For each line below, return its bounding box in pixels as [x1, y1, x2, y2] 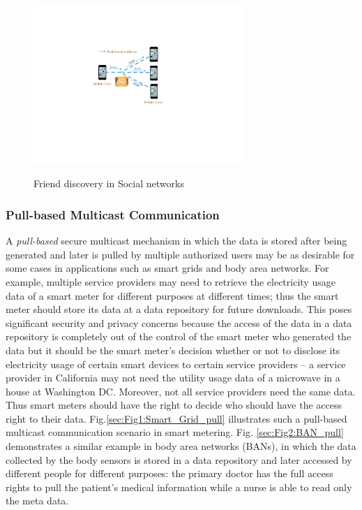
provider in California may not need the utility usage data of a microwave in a [6, 370, 340, 385]
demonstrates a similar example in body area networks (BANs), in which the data [6, 439, 356, 453]
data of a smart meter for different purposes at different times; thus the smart [6, 288, 339, 303]
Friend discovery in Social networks [33, 176, 184, 191]
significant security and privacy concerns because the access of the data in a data [6, 315, 352, 330]
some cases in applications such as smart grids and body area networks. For [6, 261, 329, 275]
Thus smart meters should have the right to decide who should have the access [6, 398, 342, 412]
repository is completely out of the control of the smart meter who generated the [6, 329, 352, 344]
